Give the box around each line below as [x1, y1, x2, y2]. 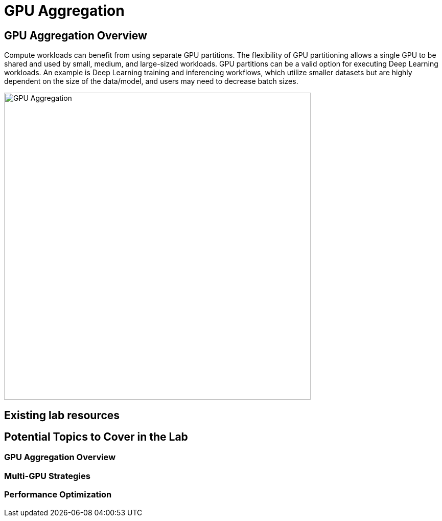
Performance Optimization [4, 489, 112, 500]
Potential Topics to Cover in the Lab [4, 430, 188, 444]
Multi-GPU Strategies [4, 470, 90, 481]
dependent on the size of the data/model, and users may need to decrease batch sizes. [4, 77, 298, 86]
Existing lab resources [4, 408, 120, 422]
